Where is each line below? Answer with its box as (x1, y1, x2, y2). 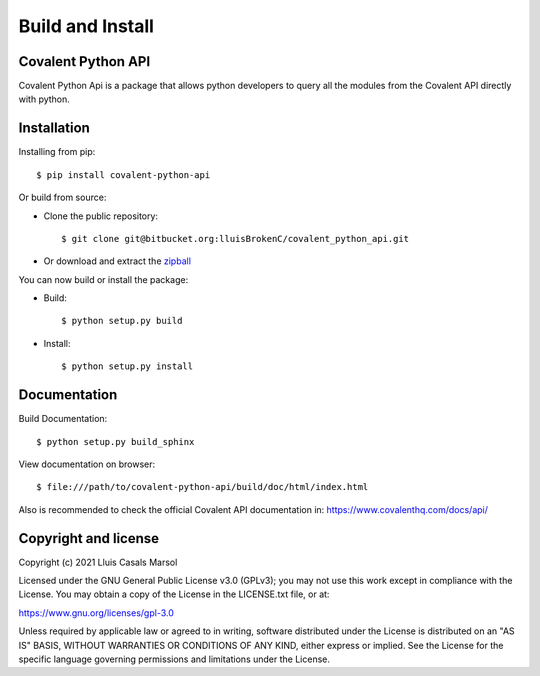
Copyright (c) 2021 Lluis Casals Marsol (18, 556, 178, 568)
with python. (18, 93, 70, 105)
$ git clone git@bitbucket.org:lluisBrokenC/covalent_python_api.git (61, 233, 410, 244)
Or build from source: (18, 191, 107, 204)
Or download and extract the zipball (43, 255, 192, 267)
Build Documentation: (18, 413, 108, 425)
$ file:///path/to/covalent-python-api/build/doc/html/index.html (36, 481, 369, 493)
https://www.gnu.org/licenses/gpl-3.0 (18, 606, 175, 619)
